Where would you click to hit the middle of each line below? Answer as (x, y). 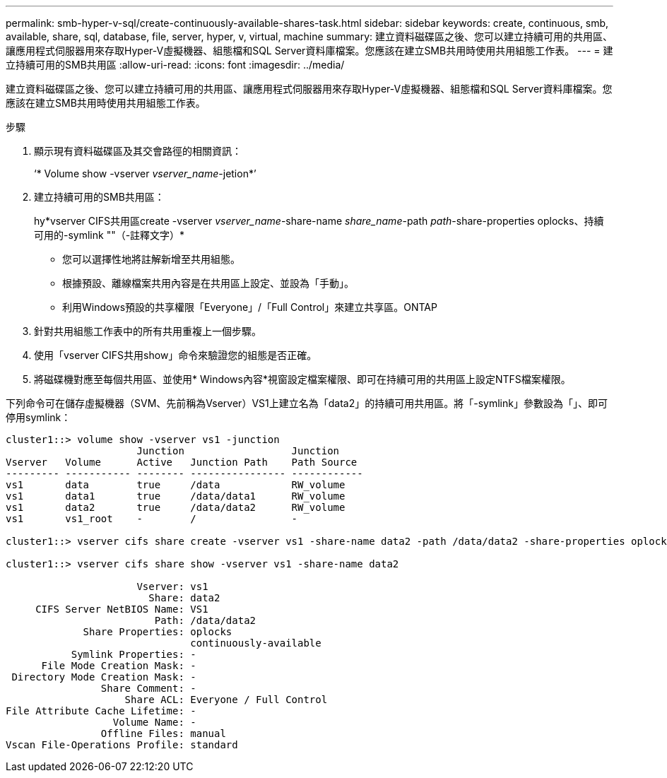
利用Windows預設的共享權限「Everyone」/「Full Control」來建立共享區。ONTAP (250, 307)
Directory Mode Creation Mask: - (104, 677)
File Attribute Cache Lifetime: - (101, 711)
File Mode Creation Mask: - (119, 666)
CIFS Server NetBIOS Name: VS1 (122, 609)
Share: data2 (184, 598)
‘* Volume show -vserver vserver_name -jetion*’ (145, 173)
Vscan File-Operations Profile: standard (122, 745)
